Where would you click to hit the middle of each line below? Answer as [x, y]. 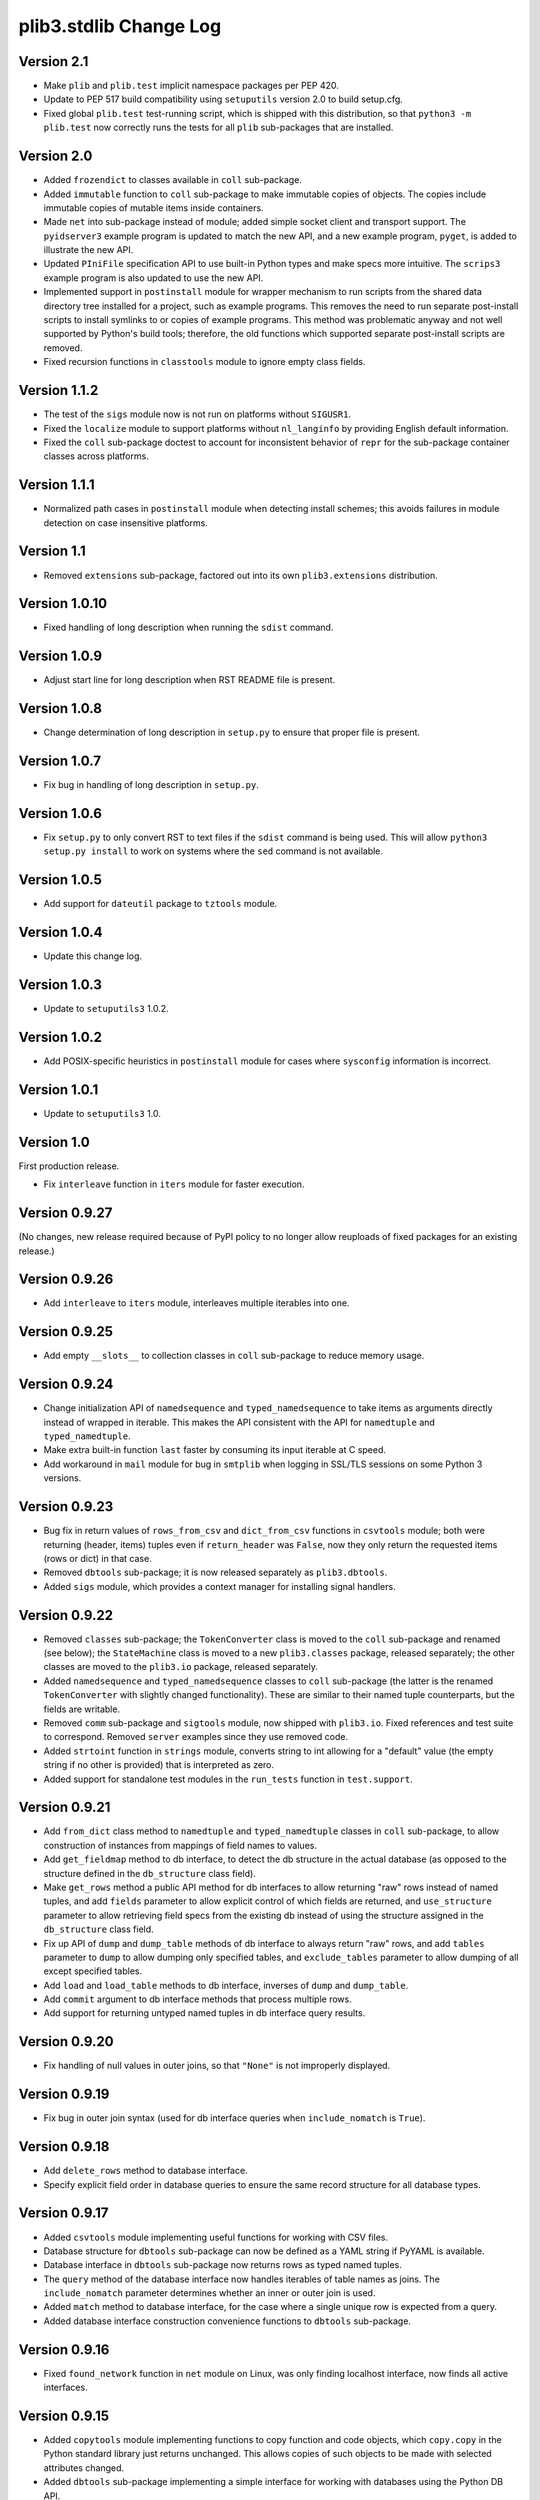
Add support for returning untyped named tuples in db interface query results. [204, 2013]
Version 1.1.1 [56, 485]
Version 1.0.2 [60, 1036]
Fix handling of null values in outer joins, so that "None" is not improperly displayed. [217, 2066]
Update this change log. [93, 956]
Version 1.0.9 [60, 656]
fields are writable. [81, 1709]
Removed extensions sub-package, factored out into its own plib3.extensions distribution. [241, 575]
